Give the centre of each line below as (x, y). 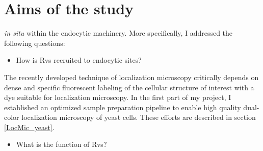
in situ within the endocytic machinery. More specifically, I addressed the (119, 33)
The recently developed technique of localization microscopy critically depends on (131, 77)
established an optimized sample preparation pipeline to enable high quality (123, 107)
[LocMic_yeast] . (29, 127)
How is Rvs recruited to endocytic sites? (79, 60)
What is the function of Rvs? (61, 144)
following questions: (35, 43)
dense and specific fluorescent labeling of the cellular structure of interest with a (129, 87)
